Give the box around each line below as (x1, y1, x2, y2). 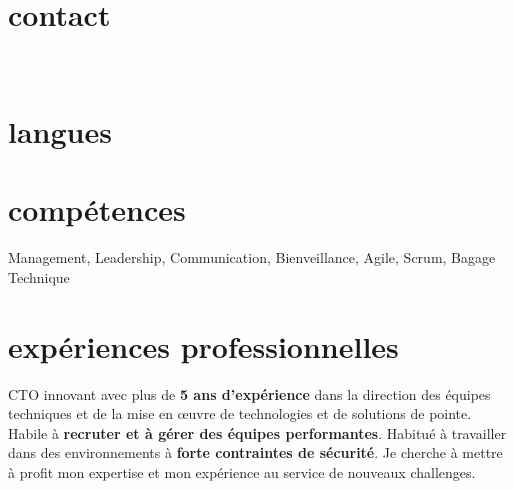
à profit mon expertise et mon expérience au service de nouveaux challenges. (8, 461, 476, 482)
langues (8, 110, 112, 151)
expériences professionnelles (8, 325, 399, 366)
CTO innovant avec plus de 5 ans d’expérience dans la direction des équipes (8, 383, 491, 404)
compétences (8, 189, 186, 230)
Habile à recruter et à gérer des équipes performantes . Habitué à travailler (8, 422, 507, 443)
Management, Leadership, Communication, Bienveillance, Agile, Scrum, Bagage (8, 247, 496, 268)
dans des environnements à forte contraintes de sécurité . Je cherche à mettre (8, 442, 503, 463)
